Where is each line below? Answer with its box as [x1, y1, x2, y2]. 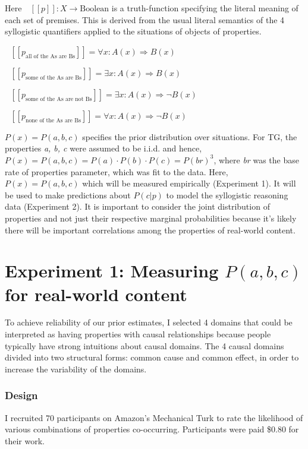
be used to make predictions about [5, 188, 131, 201]
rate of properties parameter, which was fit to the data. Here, [5, 165, 228, 178]
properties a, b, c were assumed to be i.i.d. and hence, [5, 142, 202, 154]
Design [5, 388, 38, 403]
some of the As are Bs [26, 74, 82, 81]
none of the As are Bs [26, 117, 81, 124]
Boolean [80, 5, 109, 13]
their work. [5, 434, 45, 447]
